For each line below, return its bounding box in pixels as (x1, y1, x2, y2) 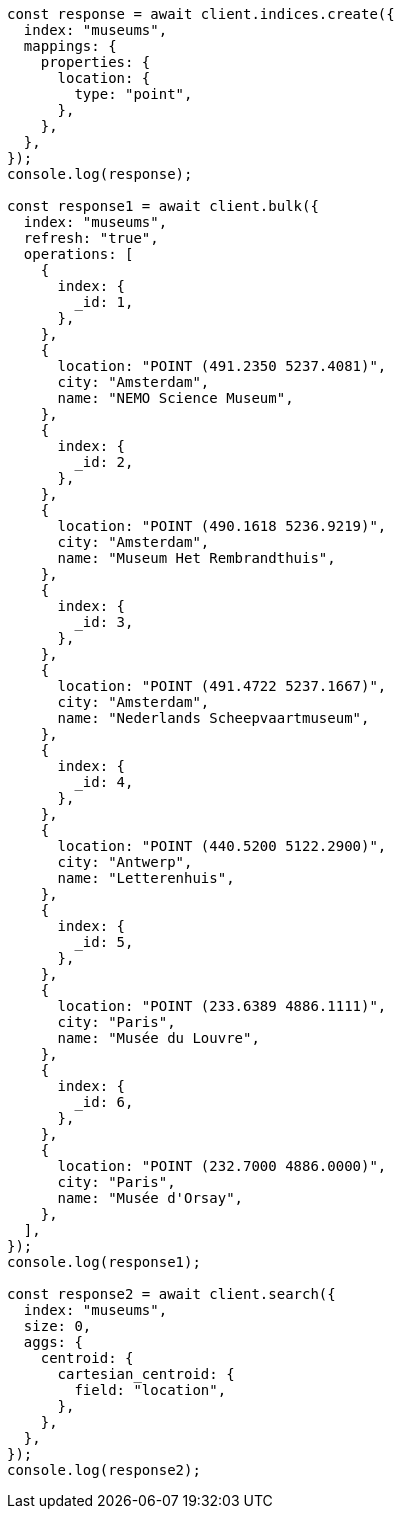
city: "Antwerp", (57, 854, 193, 870)
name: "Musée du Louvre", (57, 1030, 260, 1046)
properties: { (40, 54, 151, 70)
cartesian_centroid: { (57, 1366, 235, 1382)
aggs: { (23, 1334, 83, 1350)
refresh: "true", (23, 230, 159, 246)
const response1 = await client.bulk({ (7, 198, 319, 214)
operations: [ (23, 246, 134, 262)
